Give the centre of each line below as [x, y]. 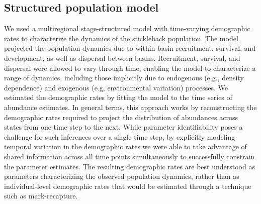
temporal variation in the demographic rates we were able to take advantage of [125, 146]
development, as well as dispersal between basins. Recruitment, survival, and [122, 58]
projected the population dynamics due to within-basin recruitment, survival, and [130, 48]
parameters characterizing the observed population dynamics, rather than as [122, 176]
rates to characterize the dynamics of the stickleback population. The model [121, 38]
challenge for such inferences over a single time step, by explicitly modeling [120, 136]
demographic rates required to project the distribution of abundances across [121, 117]
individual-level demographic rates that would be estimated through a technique [128, 186]
